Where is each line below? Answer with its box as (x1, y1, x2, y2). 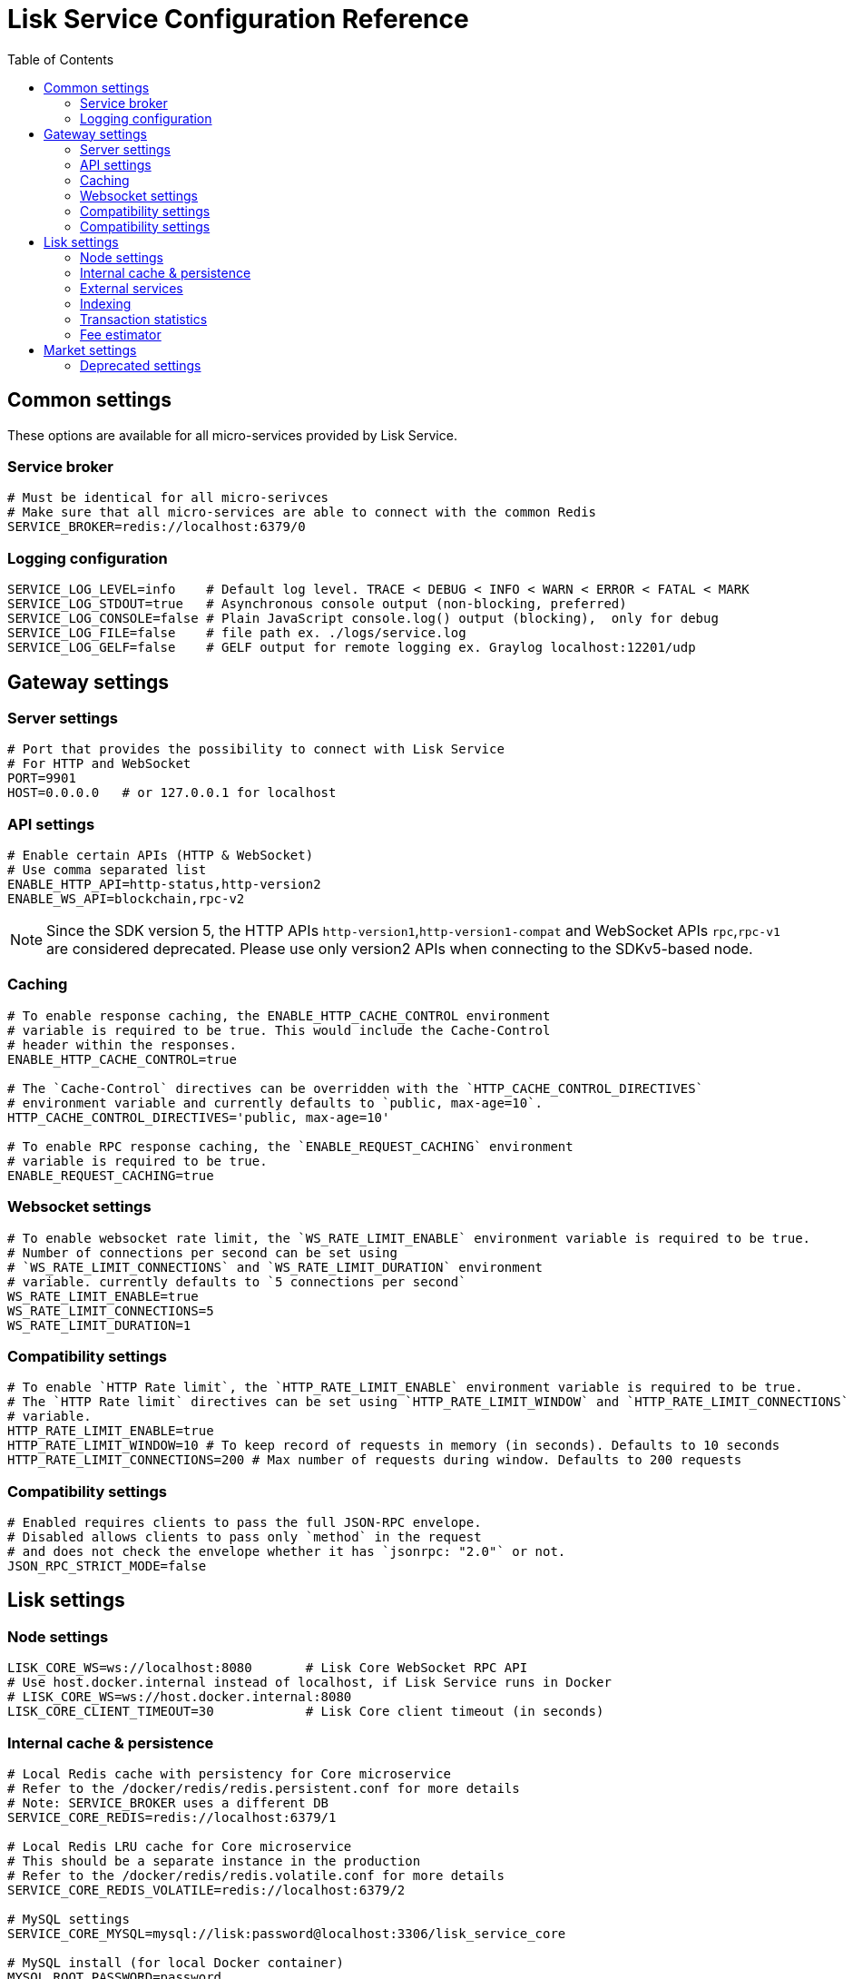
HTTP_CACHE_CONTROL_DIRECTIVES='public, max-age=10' (7, 1109, 390, 1125)
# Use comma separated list (7, 862, 207, 878)
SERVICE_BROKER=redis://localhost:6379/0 (7, 519, 306, 535)
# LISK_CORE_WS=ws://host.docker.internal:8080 (7, 1689, 352, 1705)
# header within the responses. (7, 1037, 237, 1052)
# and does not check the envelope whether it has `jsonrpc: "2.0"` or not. (7, 1544, 566, 1560)
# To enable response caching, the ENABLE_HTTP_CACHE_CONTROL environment (7, 1008, 551, 1023)
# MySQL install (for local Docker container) (7, 1955, 344, 1971)
